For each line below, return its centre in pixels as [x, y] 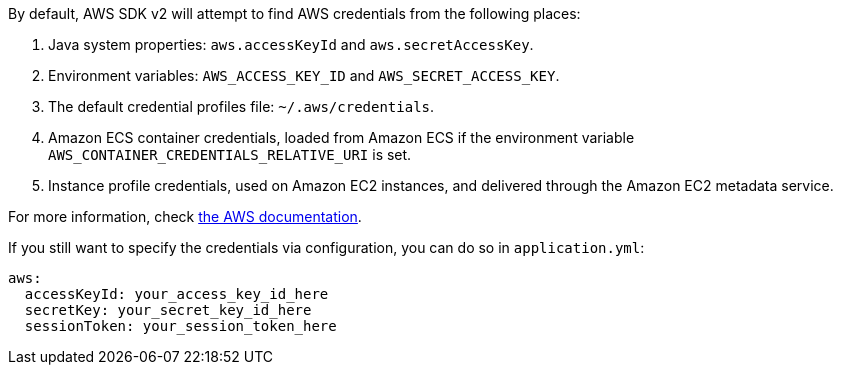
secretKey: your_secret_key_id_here [168, 310]
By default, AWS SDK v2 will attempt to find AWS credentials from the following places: [294, 13]
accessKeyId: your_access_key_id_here [176, 294]
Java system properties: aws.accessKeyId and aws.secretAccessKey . [291, 44]
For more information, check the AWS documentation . [185, 216]
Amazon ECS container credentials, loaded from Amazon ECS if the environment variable [341, 137]
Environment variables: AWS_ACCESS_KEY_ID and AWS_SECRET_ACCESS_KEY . [304, 75]
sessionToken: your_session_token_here [180, 326]
